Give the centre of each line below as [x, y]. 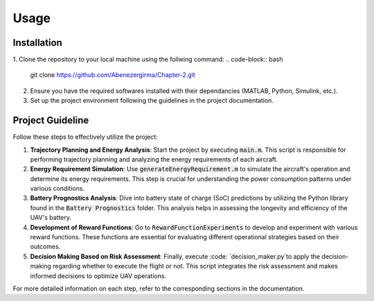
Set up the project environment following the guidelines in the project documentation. [152, 101]
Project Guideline [51, 120]
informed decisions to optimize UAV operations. [98, 276]
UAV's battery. [51, 218]
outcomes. [45, 247]
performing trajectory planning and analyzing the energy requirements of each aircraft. [154, 159]
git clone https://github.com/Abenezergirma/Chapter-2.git [113, 75]
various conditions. [57, 189]
